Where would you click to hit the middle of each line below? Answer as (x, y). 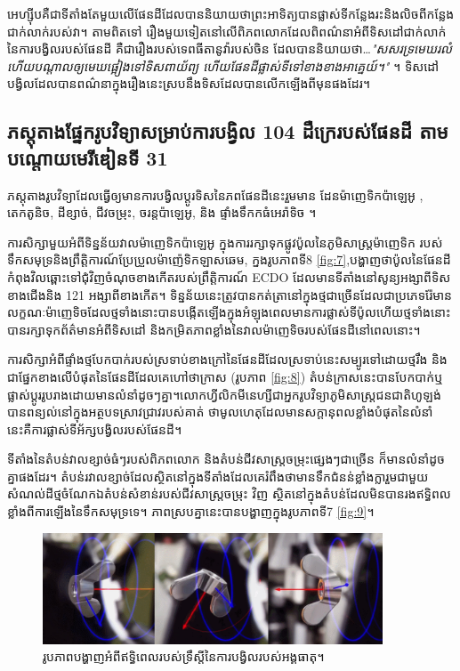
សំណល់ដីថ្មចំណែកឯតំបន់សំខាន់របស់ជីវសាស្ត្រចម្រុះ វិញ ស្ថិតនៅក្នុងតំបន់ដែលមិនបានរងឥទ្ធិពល (229, 493)
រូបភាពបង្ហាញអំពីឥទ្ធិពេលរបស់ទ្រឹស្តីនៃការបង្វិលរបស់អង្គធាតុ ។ (184, 656)
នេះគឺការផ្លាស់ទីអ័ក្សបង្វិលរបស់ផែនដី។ (95, 428)
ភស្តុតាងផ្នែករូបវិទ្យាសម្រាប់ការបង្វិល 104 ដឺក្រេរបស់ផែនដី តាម (228, 131)
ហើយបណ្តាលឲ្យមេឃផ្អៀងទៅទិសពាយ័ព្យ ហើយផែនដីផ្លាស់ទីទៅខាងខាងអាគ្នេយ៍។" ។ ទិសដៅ (223, 65)
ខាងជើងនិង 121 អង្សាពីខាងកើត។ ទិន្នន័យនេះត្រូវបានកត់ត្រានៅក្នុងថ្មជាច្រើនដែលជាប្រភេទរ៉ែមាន (230, 294)
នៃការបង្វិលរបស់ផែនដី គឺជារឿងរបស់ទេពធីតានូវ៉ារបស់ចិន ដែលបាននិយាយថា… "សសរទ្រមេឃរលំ (230, 49)
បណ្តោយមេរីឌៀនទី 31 (88, 157)
